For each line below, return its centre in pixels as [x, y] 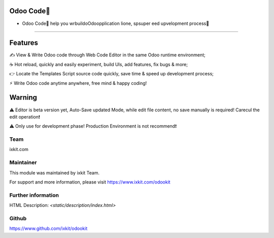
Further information [34, 195]
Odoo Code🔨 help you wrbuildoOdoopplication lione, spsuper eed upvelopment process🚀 [116, 23]
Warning [23, 97]
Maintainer [23, 163]
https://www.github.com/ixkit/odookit [48, 228]
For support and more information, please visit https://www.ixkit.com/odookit [90, 182]
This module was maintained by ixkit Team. [55, 172]
